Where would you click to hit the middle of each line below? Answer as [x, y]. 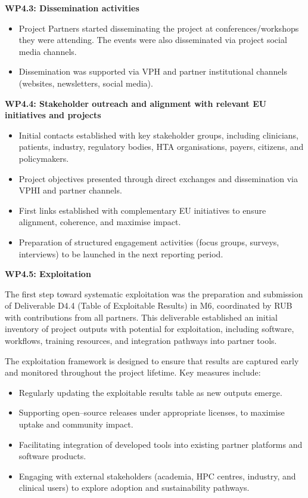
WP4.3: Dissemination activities [72, 8]
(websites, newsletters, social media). [86, 83]
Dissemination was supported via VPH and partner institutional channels [153, 71]
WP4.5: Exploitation [48, 274]
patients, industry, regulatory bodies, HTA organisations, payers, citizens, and [161, 147]
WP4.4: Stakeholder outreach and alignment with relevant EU [136, 103]
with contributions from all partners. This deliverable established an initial [141, 317]
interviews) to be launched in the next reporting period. [121, 253]
